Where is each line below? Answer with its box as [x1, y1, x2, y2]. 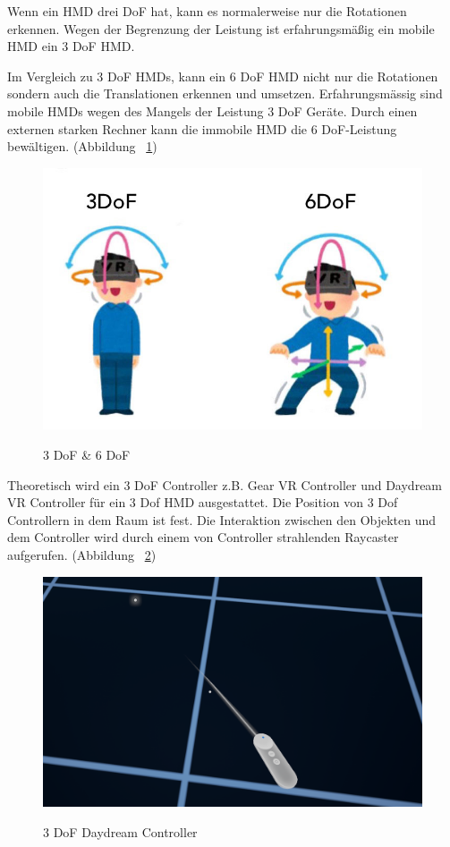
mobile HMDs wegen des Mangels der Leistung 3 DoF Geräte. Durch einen [7, 101, 418, 120]
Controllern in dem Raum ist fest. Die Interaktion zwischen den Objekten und [7, 510, 437, 529]
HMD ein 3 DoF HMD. [7, 37, 135, 55]
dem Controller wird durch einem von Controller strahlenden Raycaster [7, 528, 399, 546]
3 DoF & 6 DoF [43, 445, 131, 464]
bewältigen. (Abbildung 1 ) [7, 137, 157, 156]
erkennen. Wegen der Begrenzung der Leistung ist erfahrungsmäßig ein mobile [7, 19, 435, 38]
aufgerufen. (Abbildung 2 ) [7, 546, 157, 564]
